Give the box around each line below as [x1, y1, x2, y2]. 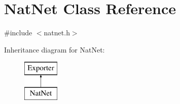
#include [4, 27, 32, 38]
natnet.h [44, 27, 70, 38]
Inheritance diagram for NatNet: [4, 44, 105, 55]
